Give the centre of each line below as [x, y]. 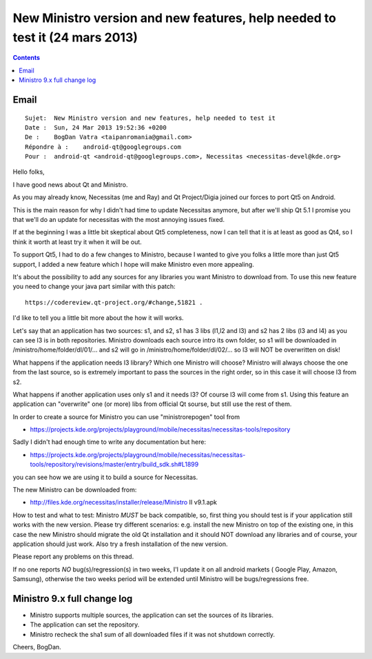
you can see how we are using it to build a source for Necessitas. [105, 477]
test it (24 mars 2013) [75, 37]
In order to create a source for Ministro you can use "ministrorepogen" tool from [126, 416]
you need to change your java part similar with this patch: [94, 287]
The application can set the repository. [85, 625]
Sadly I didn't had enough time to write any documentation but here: [110, 442]
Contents [27, 58]
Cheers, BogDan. [37, 647]
